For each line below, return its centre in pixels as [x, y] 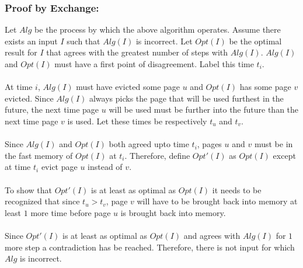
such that [83, 41]
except [284, 155]
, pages [209, 144]
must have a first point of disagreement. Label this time [154, 64]
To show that [28, 189]
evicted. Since [29, 98]
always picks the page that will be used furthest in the [186, 98]
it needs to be [237, 189]
